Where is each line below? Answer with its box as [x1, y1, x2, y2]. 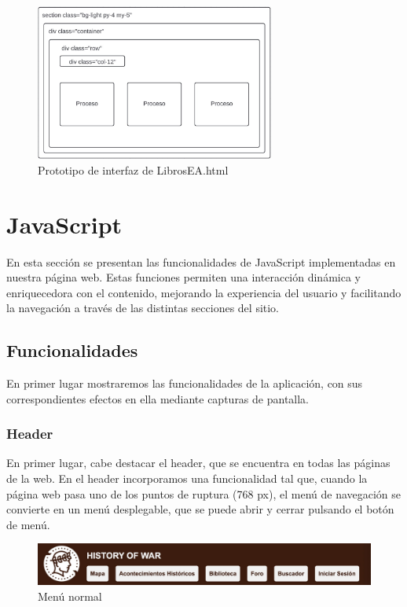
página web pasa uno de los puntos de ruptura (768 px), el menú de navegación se [6, 485, 401, 502]
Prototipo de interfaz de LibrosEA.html [38, 161, 229, 178]
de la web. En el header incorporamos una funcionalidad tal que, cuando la [6, 470, 368, 487]
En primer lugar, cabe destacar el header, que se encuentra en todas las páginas [6, 454, 390, 471]
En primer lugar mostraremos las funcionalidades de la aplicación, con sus [6, 375, 363, 392]
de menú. [6, 516, 50, 532]
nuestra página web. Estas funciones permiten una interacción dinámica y [6, 269, 361, 285]
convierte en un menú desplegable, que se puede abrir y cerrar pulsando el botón [6, 501, 394, 517]
